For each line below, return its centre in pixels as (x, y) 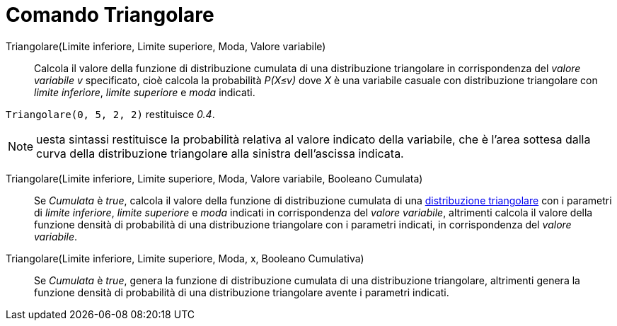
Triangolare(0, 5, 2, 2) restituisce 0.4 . (110, 114)
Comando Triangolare (110, 15)
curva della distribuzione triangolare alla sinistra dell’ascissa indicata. (220, 153)
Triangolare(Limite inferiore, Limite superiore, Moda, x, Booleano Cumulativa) (185, 258)
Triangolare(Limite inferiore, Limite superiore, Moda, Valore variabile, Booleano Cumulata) (214, 178)
